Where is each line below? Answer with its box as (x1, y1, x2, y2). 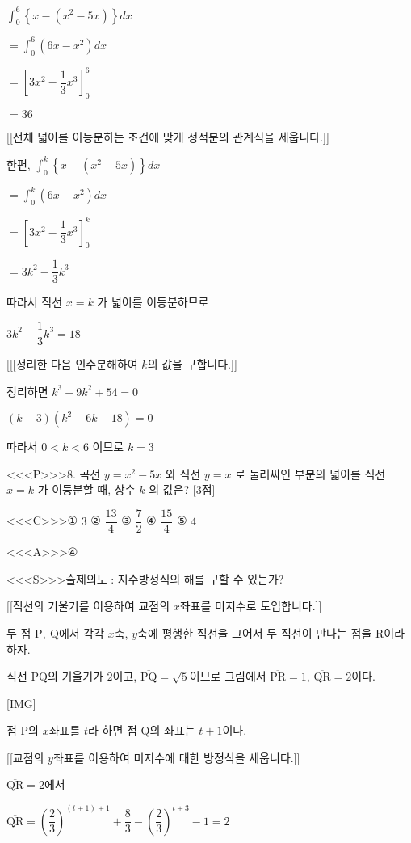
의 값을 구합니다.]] (147, 356, 237, 373)
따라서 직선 (6, 293, 63, 310)
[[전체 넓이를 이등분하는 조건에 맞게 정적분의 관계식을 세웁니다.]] (6, 128, 329, 145)
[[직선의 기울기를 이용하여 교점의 (6, 597, 170, 614)
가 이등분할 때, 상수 (37, 481, 136, 498)
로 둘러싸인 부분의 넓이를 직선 (235, 465, 386, 482)
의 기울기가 (47, 668, 103, 685)
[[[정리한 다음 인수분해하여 (6, 356, 138, 373)
